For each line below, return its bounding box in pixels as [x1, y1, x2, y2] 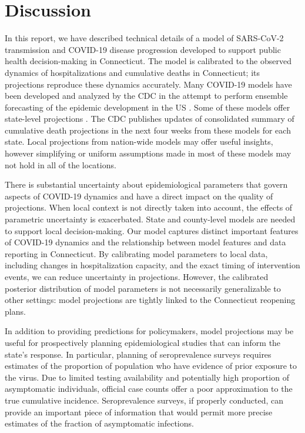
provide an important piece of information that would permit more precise [5, 405, 273, 418]
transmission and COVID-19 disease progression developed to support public [5, 43, 281, 55]
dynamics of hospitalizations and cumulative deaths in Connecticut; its [5, 66, 260, 78]
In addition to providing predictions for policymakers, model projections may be [5, 325, 294, 337]
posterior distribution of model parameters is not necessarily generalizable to [5, 282, 281, 294]
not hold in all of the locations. [5, 158, 116, 171]
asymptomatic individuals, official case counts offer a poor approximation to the [5, 382, 293, 395]
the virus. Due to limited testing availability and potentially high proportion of [5, 371, 289, 383]
